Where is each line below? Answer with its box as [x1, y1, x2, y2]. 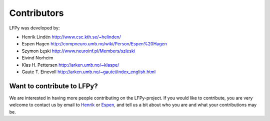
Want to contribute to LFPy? [9, 82, 98, 90]
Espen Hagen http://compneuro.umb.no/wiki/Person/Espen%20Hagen [21, 41, 167, 47]
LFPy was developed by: [9, 25, 60, 31]
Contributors [9, 7, 64, 18]
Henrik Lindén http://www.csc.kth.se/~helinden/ [21, 34, 121, 40]
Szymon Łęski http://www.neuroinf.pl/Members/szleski [21, 48, 135, 54]
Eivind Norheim [21, 55, 53, 61]
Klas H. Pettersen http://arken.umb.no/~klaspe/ [21, 62, 119, 68]
